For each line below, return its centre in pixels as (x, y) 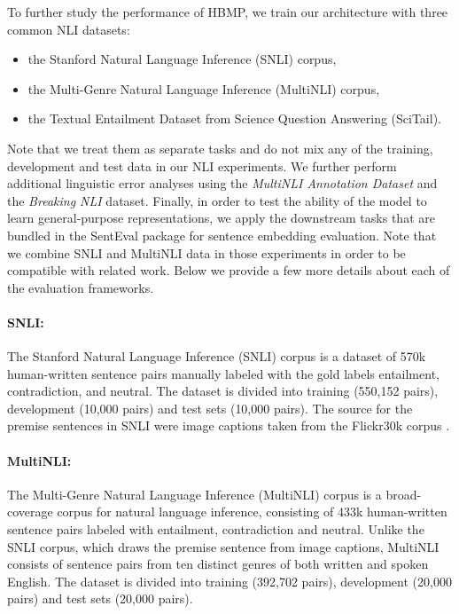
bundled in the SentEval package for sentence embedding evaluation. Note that (222, 235)
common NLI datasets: (69, 29)
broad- (404, 494)
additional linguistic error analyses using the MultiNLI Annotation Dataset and (222, 183)
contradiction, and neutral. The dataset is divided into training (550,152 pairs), (223, 391)
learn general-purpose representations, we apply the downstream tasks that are (221, 218)
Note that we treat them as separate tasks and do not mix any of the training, (220, 148)
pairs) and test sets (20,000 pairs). (100, 598)
